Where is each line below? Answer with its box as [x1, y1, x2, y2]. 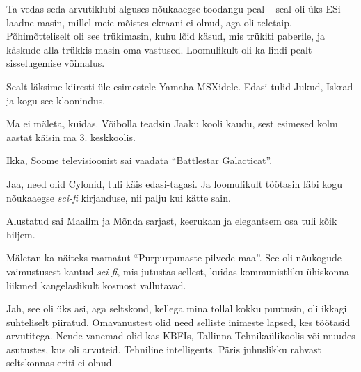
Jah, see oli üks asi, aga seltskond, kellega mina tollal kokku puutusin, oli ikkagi [6, 301, 347, 316]
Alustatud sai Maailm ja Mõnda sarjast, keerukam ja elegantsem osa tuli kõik [6, 213, 337, 228]
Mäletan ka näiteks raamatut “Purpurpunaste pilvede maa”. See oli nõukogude [6, 250, 342, 265]
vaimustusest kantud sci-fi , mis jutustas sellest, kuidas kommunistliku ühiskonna [6, 264, 350, 278]
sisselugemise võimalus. [6, 56, 105, 70]
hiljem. [6, 227, 35, 241]
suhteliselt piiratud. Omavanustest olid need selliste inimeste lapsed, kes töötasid [6, 314, 351, 329]
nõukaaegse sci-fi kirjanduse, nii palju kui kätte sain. [6, 190, 231, 204]
